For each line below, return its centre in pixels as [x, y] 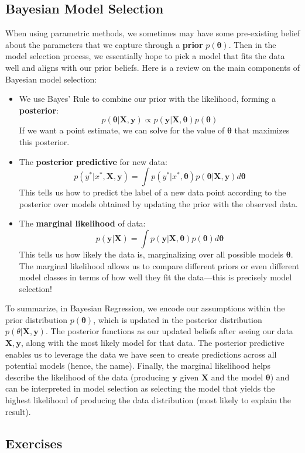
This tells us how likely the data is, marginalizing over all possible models [151, 254]
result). [18, 411]
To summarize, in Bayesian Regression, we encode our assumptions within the [145, 308]
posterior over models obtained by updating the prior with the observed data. [158, 203]
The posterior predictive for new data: [93, 161]
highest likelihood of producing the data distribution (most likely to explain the [148, 400]
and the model [237, 377]
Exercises [34, 443]
